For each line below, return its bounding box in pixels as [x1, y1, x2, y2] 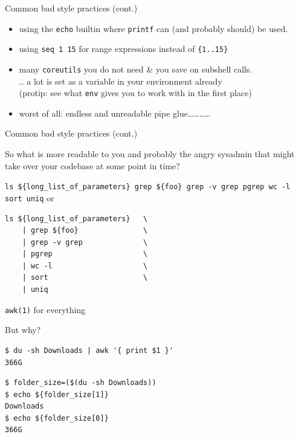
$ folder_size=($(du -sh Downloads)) [5, 378, 156, 387]
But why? [5, 323, 41, 336]
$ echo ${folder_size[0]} [5, 413, 109, 422]
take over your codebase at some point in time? [5, 159, 180, 172]
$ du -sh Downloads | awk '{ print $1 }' [5, 346, 174, 355]
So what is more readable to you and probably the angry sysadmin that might [5, 147, 295, 160]
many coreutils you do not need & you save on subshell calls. [19, 62, 252, 75]
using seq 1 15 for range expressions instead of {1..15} [19, 42, 228, 55]
